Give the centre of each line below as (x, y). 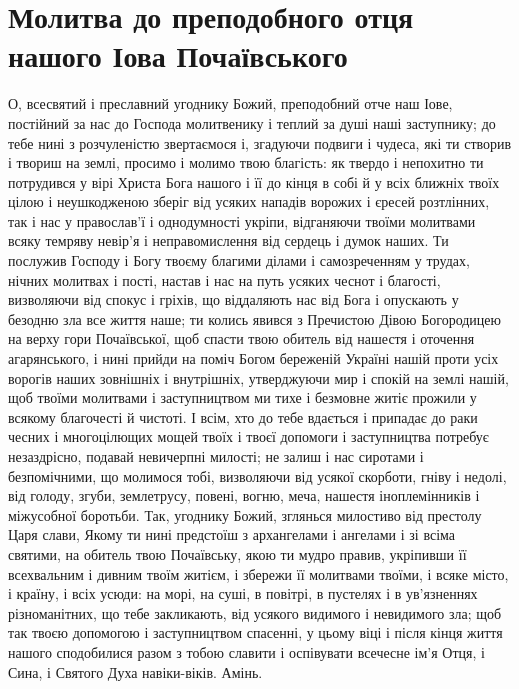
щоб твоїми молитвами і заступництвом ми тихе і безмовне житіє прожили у (242, 397)
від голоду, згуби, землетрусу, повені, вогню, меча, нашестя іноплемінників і (244, 495)
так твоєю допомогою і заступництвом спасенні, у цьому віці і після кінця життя (255, 632)
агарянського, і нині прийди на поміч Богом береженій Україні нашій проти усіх (253, 358)
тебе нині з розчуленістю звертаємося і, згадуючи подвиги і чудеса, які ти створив (260, 142)
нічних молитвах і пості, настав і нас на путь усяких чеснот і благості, (224, 279)
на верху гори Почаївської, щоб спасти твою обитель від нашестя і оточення (241, 338)
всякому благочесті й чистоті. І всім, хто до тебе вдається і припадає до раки (243, 416)
